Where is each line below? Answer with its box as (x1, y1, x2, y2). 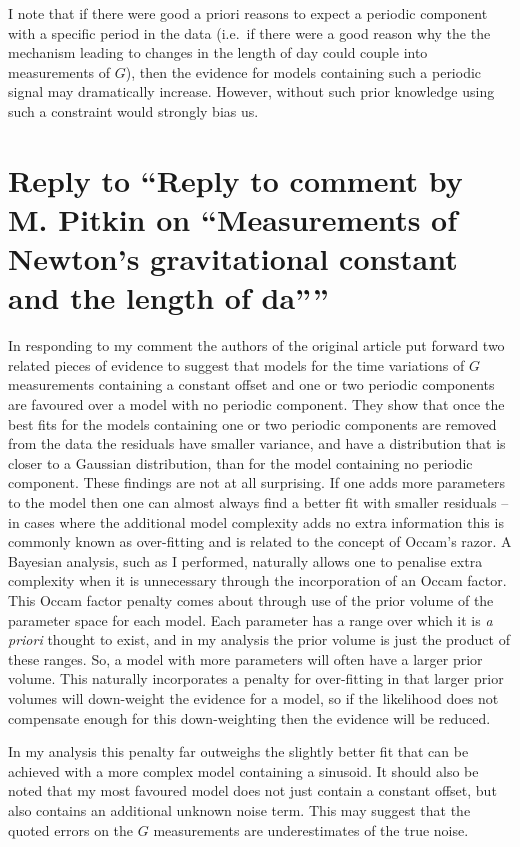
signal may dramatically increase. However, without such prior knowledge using (8, 81, 495, 102)
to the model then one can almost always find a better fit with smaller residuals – (8, 492, 509, 512)
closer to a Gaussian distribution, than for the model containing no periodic (8, 452, 473, 473)
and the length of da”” (8, 277, 329, 318)
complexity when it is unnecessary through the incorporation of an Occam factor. (8, 570, 507, 591)
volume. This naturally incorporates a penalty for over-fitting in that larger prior (8, 668, 504, 689)
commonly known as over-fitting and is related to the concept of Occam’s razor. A (8, 531, 512, 552)
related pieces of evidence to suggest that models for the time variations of (8, 354, 465, 375)
